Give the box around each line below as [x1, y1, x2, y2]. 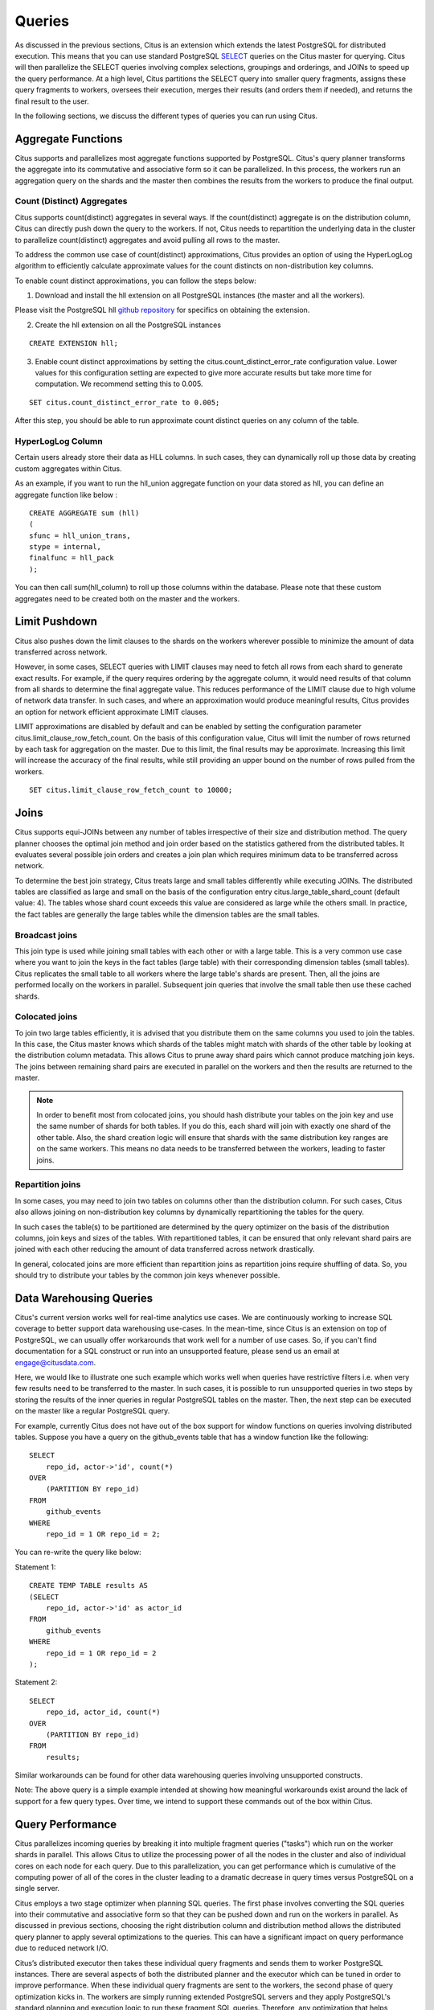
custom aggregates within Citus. [14, 463, 122, 474]
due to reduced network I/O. [14, 1943, 108, 1953]
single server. [14, 1884, 60, 1893]
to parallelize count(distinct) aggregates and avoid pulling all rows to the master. [14, 235, 280, 244]
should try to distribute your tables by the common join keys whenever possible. [14, 1270, 280, 1280]
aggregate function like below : [14, 490, 118, 499]
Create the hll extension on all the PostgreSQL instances [35, 320, 221, 330]
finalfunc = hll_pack [29, 553, 114, 563]
